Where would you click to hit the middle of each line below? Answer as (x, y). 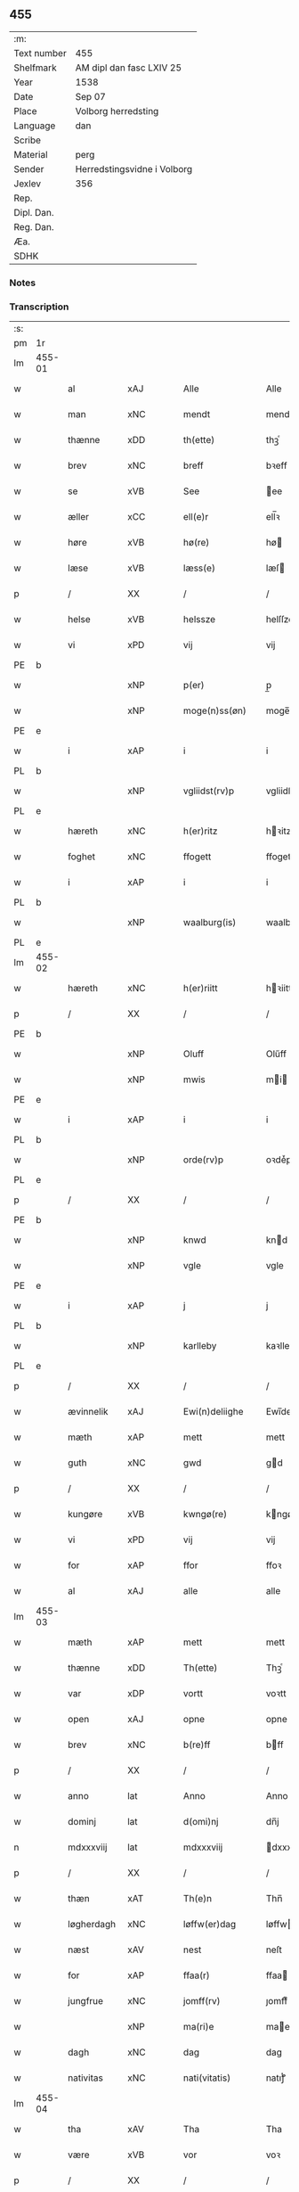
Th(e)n (197, 1899)
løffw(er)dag (210, 1925)
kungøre (85, 1515)
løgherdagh (92, 1925)
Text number (40, 53)
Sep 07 (91, 96)
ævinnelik (88, 1412)
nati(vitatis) (207, 2078)
